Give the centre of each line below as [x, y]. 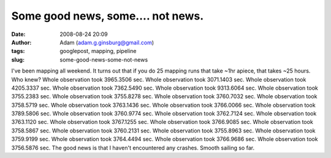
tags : [18, 51]
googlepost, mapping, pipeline [98, 51]
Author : [21, 42]
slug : [18, 59]
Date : [18, 34]
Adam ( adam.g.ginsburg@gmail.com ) [107, 42]
